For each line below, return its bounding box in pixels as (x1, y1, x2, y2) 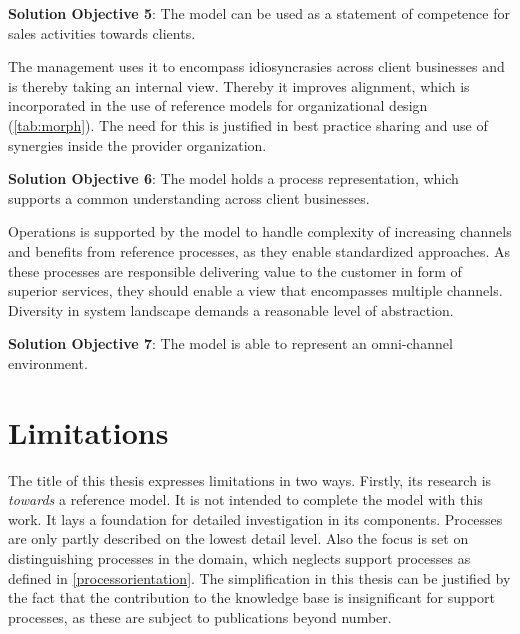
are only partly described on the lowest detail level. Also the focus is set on (8, 528, 469, 549)
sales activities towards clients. (8, 22, 196, 43)
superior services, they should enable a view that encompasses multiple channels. (8, 280, 503, 301)
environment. (8, 352, 88, 373)
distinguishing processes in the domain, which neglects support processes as (8, 548, 471, 568)
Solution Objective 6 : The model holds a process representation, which (8, 168, 459, 189)
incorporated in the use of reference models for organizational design (8, 95, 428, 116)
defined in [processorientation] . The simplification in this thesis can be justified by (8, 567, 511, 588)
